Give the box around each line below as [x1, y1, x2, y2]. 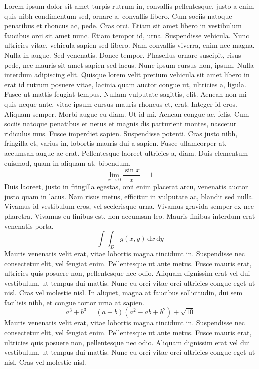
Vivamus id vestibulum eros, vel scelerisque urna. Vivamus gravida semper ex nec [4, 201, 254, 211]
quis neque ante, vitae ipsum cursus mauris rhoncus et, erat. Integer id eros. [4, 98, 237, 109]
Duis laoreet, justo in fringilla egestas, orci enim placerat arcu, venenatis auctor [4, 181, 248, 192]
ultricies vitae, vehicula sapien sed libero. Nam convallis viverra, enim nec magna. [4, 40, 255, 50]
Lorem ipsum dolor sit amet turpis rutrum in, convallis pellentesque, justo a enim [4, 1, 254, 11]
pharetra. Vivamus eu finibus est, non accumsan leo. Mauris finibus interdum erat [4, 210, 255, 221]
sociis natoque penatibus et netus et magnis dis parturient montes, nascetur [4, 118, 237, 129]
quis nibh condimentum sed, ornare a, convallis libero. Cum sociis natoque [4, 10, 232, 21]
